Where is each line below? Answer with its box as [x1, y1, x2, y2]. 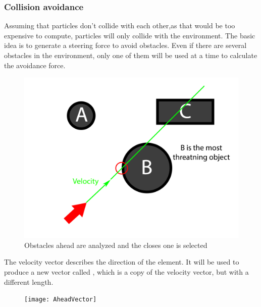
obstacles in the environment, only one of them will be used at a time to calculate [4, 50, 257, 60]
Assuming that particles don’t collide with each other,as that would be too [4, 20, 235, 31]
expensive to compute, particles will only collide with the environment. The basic [4, 30, 255, 40]
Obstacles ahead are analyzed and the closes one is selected [24, 239, 207, 250]
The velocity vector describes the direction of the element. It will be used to [4, 257, 239, 267]
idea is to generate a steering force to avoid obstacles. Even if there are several [4, 40, 247, 50]
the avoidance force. [4, 60, 66, 70]
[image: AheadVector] [24, 296, 97, 303]
